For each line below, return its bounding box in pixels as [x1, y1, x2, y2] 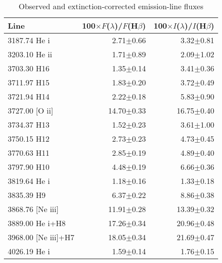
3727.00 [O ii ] [8, 105, 53, 116]
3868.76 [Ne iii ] [8, 203, 59, 214]
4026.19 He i [8, 246, 50, 257]
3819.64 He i [8, 175, 50, 186]
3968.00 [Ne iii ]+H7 [8, 231, 74, 243]
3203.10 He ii [8, 49, 52, 60]
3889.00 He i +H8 [8, 217, 66, 229]
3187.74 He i [8, 34, 50, 46]
